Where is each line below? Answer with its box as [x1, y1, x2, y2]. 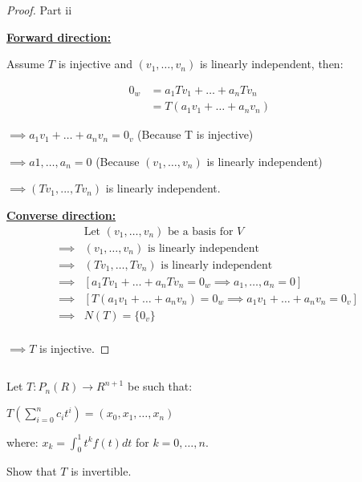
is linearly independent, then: [199, 55, 344, 72]
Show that [6, 463, 57, 480]
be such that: [127, 378, 193, 395]
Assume [6, 55, 45, 72]
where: [6, 433, 39, 450]
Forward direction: [6, 28, 112, 45]
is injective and [58, 55, 132, 72]
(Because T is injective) [137, 126, 254, 143]
